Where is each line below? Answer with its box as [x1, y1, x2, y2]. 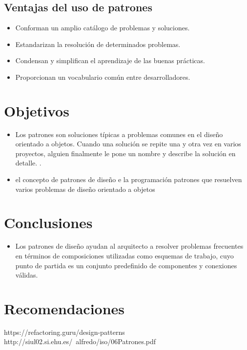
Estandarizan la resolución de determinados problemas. [15, 39, 181, 49]
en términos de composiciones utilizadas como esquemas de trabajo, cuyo [15, 250, 234, 260]
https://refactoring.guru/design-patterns [4, 327, 125, 337]
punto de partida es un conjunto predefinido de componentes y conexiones [15, 260, 237, 270]
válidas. [15, 270, 38, 280]
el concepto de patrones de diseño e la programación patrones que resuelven [15, 174, 242, 185]
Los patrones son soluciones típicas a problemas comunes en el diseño [15, 129, 223, 139]
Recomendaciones [4, 298, 125, 318]
